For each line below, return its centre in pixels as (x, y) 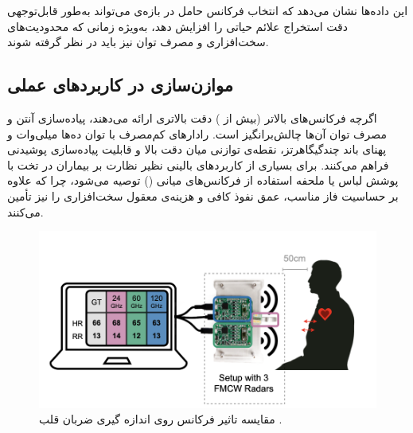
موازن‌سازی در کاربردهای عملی (121, 85)
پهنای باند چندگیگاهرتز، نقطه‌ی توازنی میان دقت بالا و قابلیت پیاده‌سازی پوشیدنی (197, 149)
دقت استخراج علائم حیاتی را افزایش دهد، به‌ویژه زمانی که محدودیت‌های (178, 26)
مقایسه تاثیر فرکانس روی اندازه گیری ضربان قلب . (161, 419)
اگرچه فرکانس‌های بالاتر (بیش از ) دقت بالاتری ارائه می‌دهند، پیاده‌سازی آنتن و (192, 117)
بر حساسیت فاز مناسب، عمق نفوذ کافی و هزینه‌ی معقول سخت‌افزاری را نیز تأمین (203, 195)
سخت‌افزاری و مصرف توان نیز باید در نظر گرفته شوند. (138, 42)
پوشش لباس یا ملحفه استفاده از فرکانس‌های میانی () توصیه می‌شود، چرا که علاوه (203, 180)
